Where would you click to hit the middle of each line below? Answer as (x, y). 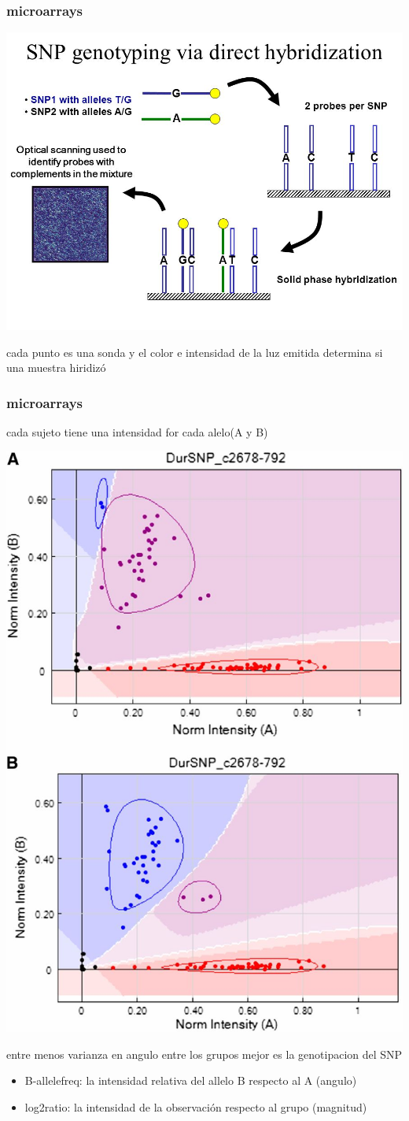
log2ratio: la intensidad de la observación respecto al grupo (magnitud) (196, 1106)
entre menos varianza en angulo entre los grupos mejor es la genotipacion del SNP (204, 1054)
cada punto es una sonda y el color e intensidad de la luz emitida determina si (195, 352)
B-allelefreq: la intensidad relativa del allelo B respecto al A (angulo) (191, 1080)
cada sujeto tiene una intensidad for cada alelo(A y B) (137, 432)
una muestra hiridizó (56, 367)
